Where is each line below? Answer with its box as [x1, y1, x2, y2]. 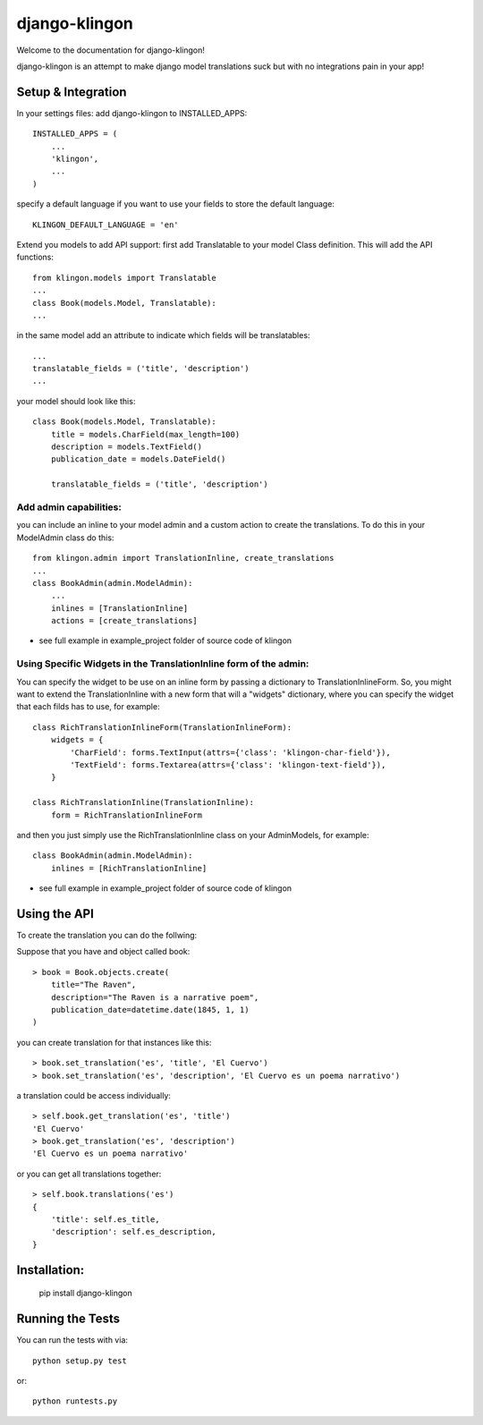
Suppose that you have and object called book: [16, 946, 191, 957]
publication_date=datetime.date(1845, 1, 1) [50, 1005, 250, 1014]
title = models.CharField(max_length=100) [50, 429, 241, 439]
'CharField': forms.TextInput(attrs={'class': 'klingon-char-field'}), [70, 747, 391, 758]
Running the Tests [16, 1311, 121, 1327]
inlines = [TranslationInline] [50, 603, 189, 613]
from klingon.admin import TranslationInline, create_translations [32, 553, 335, 564]
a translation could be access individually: [16, 1090, 172, 1100]
